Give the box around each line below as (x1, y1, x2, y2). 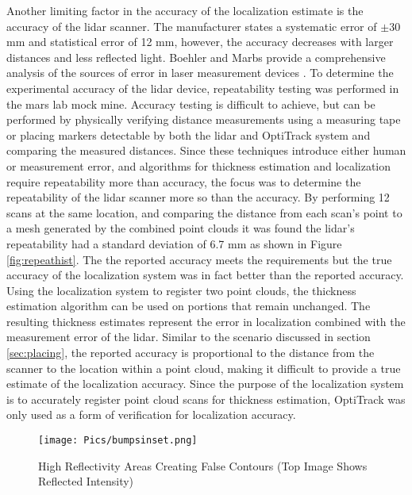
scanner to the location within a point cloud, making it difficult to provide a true (6, 359, 401, 376)
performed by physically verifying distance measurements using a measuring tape (6, 111, 401, 128)
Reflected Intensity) (38, 473, 134, 489)
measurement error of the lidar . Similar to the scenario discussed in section (6, 328, 371, 345)
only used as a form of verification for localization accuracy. (6, 406, 296, 423)
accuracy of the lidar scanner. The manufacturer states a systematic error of (6, 17, 377, 34)
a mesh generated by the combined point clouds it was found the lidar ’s (6, 220, 355, 236)
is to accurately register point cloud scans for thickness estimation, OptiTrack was (6, 390, 406, 407)
